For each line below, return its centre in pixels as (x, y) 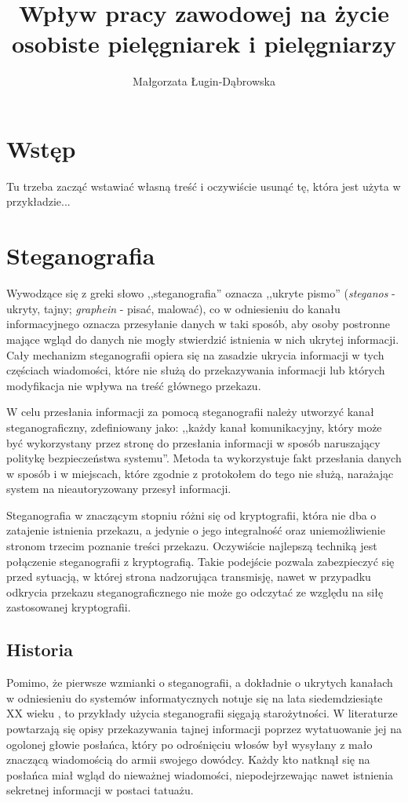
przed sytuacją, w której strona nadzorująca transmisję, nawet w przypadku (189, 577)
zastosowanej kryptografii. (69, 607)
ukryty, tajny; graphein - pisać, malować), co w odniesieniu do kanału (173, 308)
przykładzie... (38, 201)
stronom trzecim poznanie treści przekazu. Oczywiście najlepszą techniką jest (192, 546)
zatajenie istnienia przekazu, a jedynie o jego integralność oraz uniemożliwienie (196, 530)
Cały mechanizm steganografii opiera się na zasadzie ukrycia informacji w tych (195, 354)
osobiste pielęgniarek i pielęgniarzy (204, 44)
